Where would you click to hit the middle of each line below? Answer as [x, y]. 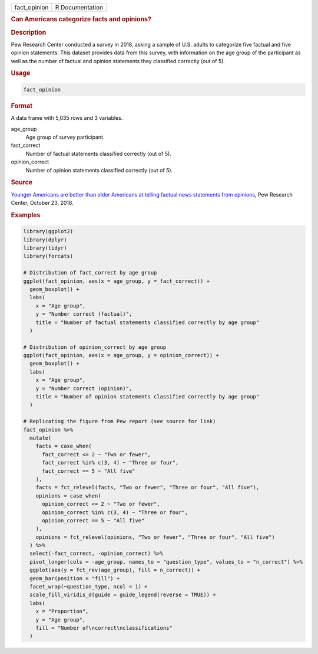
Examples [26, 215]
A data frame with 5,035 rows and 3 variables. [67, 118]
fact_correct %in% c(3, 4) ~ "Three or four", [110, 463]
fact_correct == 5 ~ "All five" [89, 471]
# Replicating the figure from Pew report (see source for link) [120, 421]
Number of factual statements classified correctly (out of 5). [99, 153]
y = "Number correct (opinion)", [84, 388]
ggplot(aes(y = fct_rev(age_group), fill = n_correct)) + [115, 570]
